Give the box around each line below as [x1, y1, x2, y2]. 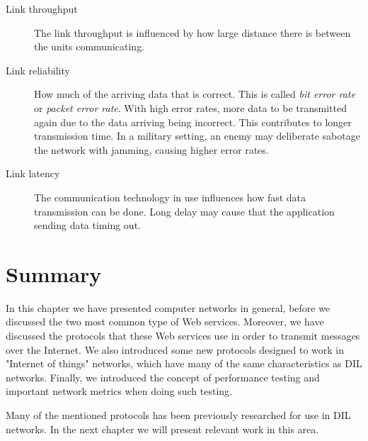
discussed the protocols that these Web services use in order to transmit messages [6, 328, 360, 343]
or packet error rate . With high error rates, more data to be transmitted [34, 100, 347, 115]
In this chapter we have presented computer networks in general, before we [6, 300, 330, 315]
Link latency [6, 166, 60, 181]
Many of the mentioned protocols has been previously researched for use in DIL [6, 408, 351, 422]
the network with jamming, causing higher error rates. [34, 142, 269, 157]
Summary [6, 259, 102, 288]
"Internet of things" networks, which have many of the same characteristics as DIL [6, 356, 362, 371]
